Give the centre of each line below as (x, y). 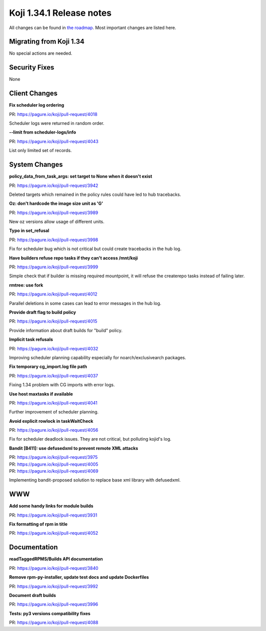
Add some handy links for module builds (51, 506)
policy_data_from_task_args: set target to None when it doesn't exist (81, 176)
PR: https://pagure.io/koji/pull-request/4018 (53, 114)
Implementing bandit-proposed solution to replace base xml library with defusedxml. (95, 480)
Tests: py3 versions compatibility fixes (50, 613)
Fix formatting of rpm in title (38, 524)
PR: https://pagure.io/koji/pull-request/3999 (54, 267)
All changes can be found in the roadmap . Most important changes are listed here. (93, 28)
